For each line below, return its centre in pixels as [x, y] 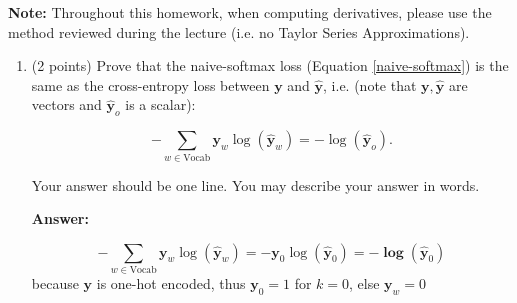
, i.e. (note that [370, 84]
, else [364, 283]
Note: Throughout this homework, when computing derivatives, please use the [250, 12]
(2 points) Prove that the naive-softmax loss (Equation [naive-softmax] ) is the [270, 65]
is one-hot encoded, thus [171, 283]
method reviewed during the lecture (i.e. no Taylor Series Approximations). [239, 31]
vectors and [66, 104]
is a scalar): [160, 104]
